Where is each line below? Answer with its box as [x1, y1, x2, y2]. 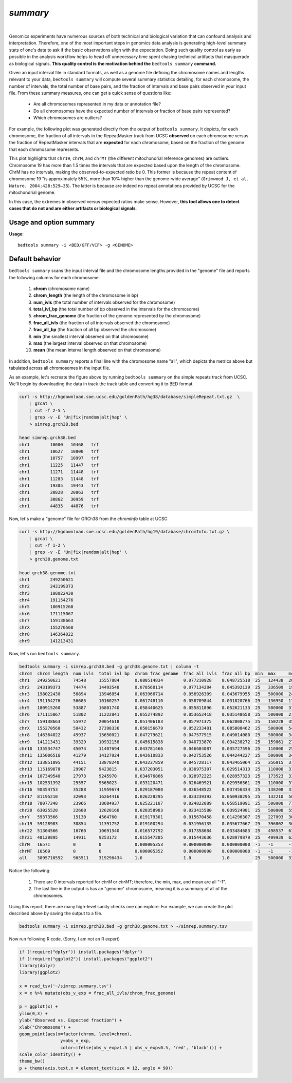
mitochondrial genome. [9, 189, 55, 195]
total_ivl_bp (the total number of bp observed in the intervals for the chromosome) [33, 306, 200, 312]
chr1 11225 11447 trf [19, 462, 99, 468]
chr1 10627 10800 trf [19, 449, 99, 454]
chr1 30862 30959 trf [19, 496, 99, 502]
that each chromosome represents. [9, 146, 80, 152]
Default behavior [9, 255, 61, 263]
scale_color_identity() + [19, 1052, 81, 1057]
